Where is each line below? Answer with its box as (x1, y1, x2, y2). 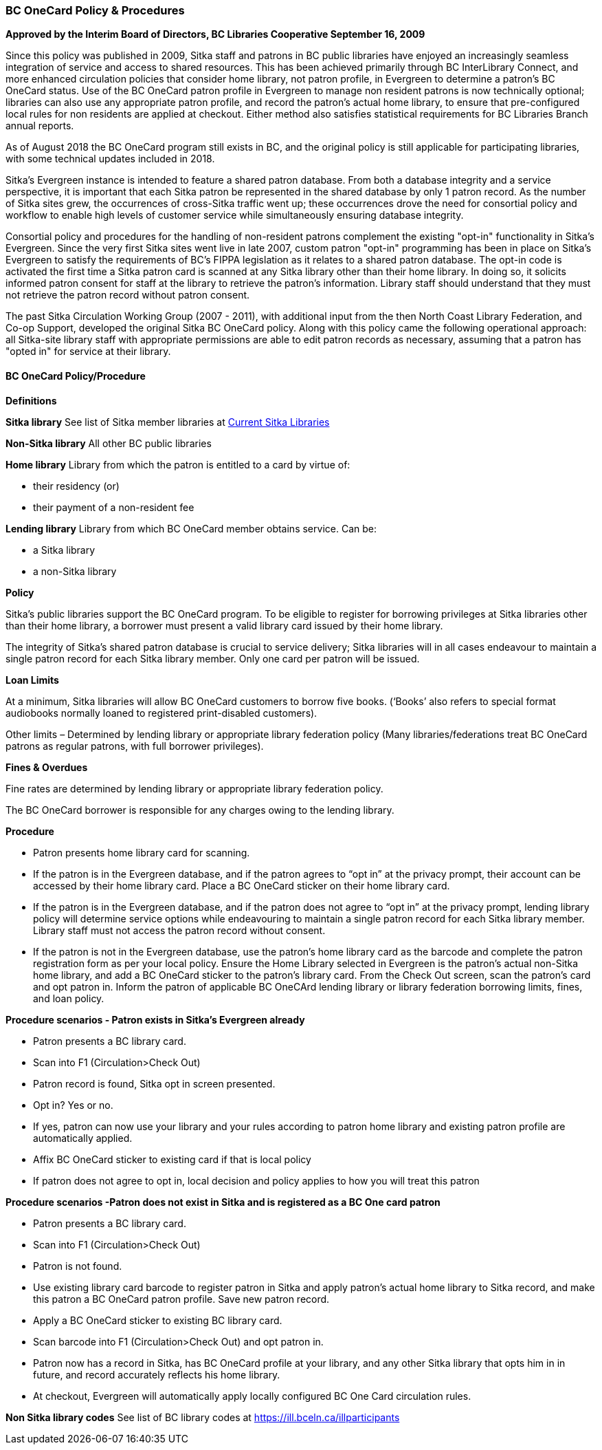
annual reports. (5, 120, 74, 132)
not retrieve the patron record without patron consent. (5, 289, 250, 301)
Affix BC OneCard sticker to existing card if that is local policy (33, 1153, 311, 1165)
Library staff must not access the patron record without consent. (33, 924, 326, 936)
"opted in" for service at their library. (5, 345, 171, 358)
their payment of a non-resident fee (33, 501, 194, 513)
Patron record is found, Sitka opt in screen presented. (33, 1077, 276, 1090)
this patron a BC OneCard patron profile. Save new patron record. (33, 1292, 330, 1305)
